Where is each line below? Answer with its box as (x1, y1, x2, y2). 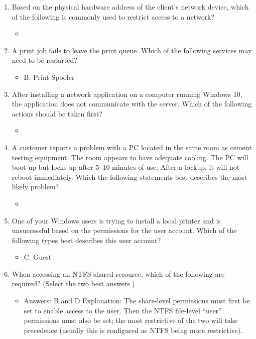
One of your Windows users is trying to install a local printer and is (12, 215, 221, 225)
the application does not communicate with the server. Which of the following (12, 98, 252, 109)
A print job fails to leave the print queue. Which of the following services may (12, 45, 252, 55)
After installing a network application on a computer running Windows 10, (12, 88, 242, 99)
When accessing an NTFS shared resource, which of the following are (12, 268, 225, 279)
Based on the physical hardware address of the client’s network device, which (12, 2, 249, 12)
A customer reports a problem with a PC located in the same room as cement (12, 142, 252, 152)
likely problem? (12, 181, 59, 192)
